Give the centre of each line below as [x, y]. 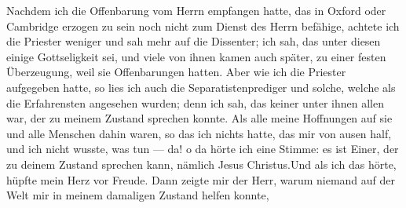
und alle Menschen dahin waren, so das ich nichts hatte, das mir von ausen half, [199, 133]
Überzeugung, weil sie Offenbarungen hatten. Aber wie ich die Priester [176, 72]
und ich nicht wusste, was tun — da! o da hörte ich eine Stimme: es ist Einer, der [203, 149]
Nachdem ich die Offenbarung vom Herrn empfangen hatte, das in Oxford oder [196, 10]
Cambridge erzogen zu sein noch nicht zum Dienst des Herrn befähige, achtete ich [203, 26]
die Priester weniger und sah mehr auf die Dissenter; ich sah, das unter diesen [194, 41]
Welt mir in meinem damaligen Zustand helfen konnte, [138, 195]
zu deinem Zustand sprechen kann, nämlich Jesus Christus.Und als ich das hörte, [201, 164]
